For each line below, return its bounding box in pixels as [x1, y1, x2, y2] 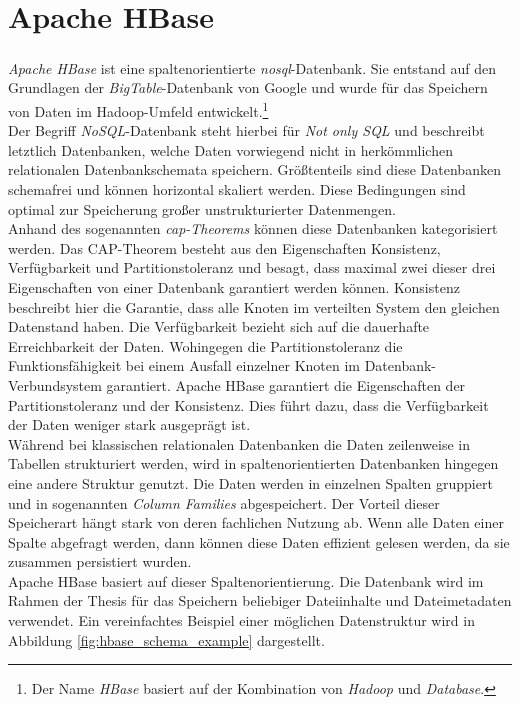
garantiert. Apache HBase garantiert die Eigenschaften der [106, 374, 466, 395]
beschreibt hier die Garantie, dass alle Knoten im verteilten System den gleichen [8, 296, 500, 317]
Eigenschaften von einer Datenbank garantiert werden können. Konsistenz [8, 276, 460, 297]
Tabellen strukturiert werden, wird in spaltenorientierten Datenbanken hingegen [8, 453, 499, 474]
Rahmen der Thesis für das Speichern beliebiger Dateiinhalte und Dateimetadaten [8, 590, 512, 611]
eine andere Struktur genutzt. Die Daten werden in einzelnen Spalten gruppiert [8, 472, 493, 493]
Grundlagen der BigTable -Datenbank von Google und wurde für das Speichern [8, 77, 488, 98]
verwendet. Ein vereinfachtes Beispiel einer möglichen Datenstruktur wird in [8, 610, 475, 631]
